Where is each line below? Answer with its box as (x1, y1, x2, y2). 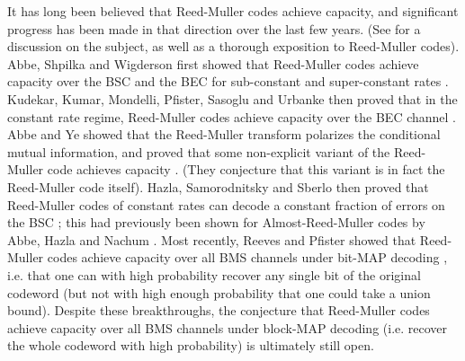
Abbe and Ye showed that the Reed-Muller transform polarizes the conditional (7, 125, 441, 144)
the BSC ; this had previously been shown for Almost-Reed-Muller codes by (7, 213, 425, 232)
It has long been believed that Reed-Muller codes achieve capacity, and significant (7, 2, 459, 20)
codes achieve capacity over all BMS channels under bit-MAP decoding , (47, 248, 448, 267)
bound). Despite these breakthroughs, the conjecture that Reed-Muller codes (7, 301, 430, 320)
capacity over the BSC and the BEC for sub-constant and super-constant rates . (7, 72, 449, 91)
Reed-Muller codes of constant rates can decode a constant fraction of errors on (7, 195, 445, 214)
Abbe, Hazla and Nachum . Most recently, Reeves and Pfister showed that (7, 230, 416, 249)
